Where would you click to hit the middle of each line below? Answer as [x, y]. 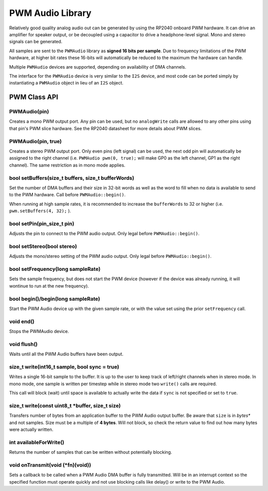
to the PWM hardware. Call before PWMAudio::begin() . [67, 195]
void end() [22, 322]
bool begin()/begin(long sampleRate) [55, 299]
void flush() [23, 344]
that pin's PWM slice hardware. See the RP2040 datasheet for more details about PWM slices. [105, 128]
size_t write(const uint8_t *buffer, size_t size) [65, 406]
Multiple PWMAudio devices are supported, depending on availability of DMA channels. [98, 67]
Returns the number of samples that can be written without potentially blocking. [91, 452]
